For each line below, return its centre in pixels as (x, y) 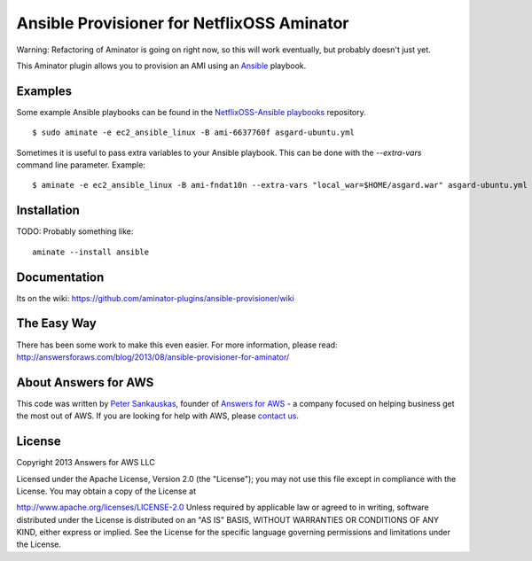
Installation (48, 210)
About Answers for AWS (85, 382)
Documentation (60, 277)
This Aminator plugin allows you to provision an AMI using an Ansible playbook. (161, 66)
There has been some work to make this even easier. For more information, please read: (177, 345)
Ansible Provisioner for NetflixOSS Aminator (183, 23)
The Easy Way (56, 323)
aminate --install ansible (91, 252)
